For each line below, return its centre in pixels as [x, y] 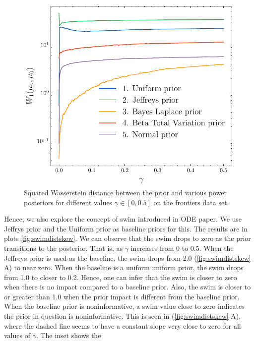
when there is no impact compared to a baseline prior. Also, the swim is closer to [127, 287]
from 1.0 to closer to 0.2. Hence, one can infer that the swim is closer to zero [121, 277]
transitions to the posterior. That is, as [63, 248]
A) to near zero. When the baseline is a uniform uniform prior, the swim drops [124, 267]
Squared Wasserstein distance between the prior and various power [125, 192]
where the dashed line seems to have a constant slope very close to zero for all [123, 325]
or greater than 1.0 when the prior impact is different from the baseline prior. [122, 296]
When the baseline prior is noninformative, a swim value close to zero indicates [124, 306]
